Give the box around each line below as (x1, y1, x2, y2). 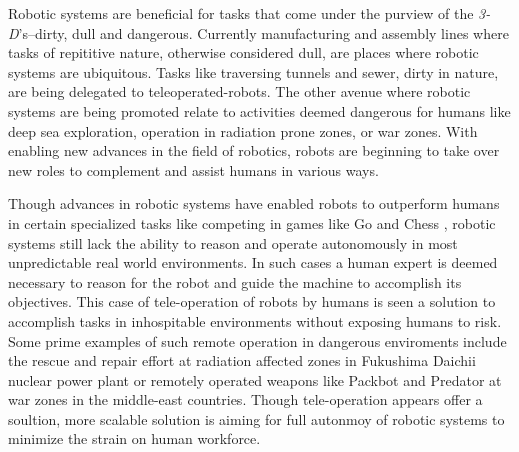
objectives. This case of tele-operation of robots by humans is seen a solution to (8, 291, 496, 312)
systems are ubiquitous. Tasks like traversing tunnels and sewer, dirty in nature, (8, 61, 499, 82)
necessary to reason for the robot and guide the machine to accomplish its (8, 271, 462, 292)
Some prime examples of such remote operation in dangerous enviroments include (8, 330, 507, 351)
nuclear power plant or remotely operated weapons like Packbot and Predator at (8, 369, 502, 390)
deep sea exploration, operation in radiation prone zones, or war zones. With (8, 120, 478, 141)
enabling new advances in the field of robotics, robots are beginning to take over (8, 140, 500, 161)
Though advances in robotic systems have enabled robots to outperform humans (8, 193, 500, 214)
